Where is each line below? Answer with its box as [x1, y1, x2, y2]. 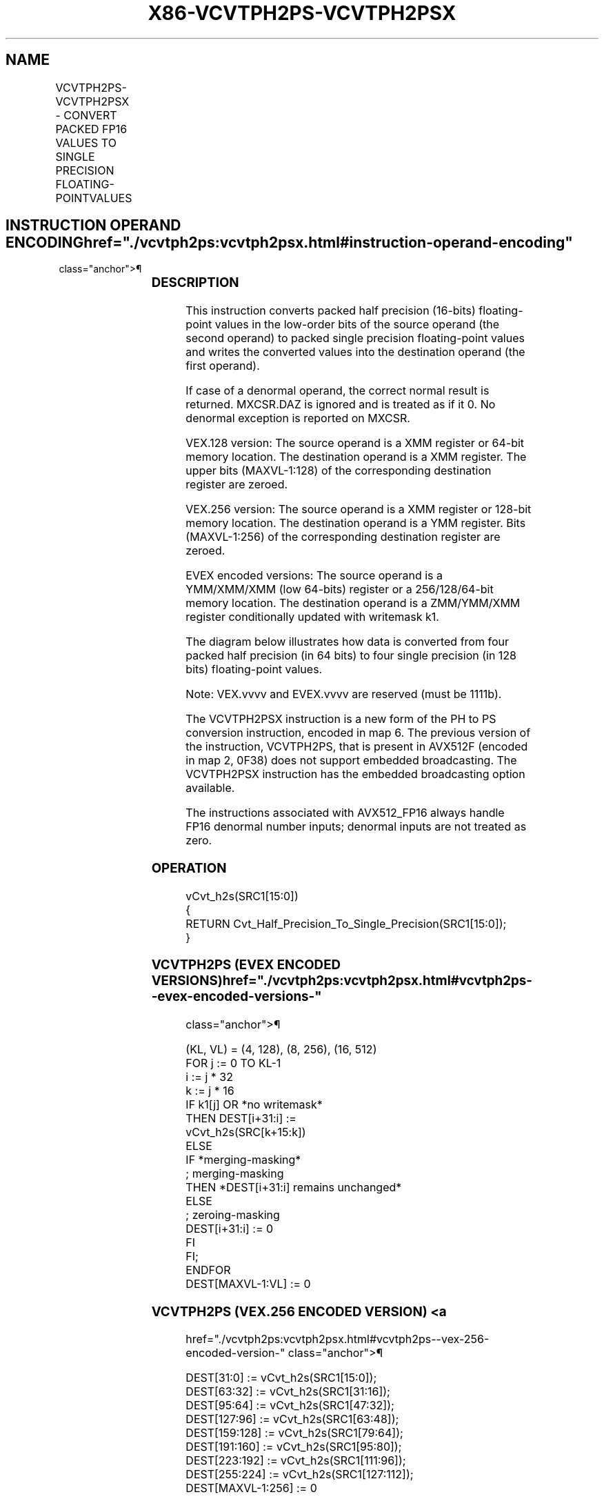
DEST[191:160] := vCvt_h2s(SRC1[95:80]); [185, 1440, 402, 1454]
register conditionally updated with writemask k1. [185, 610, 439, 624]
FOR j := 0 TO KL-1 [185, 1056, 281, 1071]
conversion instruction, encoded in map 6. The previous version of [185, 726, 531, 740]
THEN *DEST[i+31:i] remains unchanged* [185, 1180, 402, 1195]
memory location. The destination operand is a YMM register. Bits [185, 516, 526, 530]
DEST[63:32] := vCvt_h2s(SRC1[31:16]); [185, 1384, 390, 1399]
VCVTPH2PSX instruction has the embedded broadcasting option [185, 767, 525, 782]
